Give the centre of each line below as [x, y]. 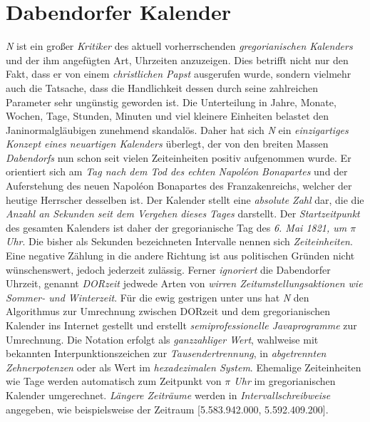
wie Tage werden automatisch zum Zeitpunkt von [114, 381]
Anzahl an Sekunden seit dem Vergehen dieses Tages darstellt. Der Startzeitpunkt [183, 213]
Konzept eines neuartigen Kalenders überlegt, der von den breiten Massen [167, 144]
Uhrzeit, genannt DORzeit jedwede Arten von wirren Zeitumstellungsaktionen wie [184, 283]
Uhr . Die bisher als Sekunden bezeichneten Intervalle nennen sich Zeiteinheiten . [179, 241]
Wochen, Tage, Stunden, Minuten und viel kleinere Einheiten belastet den [168, 116]
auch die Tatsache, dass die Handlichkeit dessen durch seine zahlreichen [162, 87]
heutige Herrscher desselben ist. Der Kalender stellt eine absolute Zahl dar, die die [185, 199]
